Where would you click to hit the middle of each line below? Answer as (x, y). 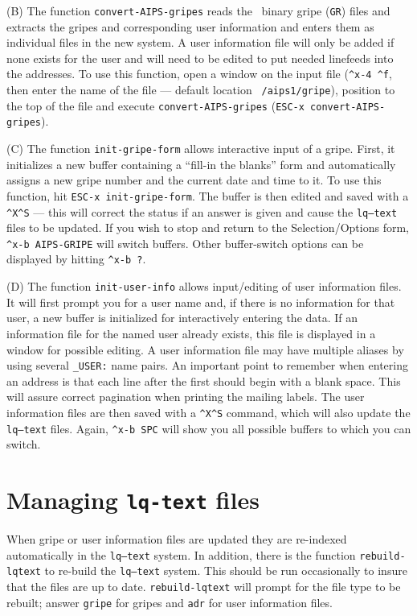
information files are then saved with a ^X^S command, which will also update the (208, 412)
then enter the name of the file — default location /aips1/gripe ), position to (201, 90)
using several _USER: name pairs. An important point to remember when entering (207, 365)
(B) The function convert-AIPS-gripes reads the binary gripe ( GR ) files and (198, 10)
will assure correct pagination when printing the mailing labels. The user (186, 397)
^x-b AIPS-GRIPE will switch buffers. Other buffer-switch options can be (185, 243)
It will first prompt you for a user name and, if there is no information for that (201, 302)
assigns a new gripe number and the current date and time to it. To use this (194, 180)
